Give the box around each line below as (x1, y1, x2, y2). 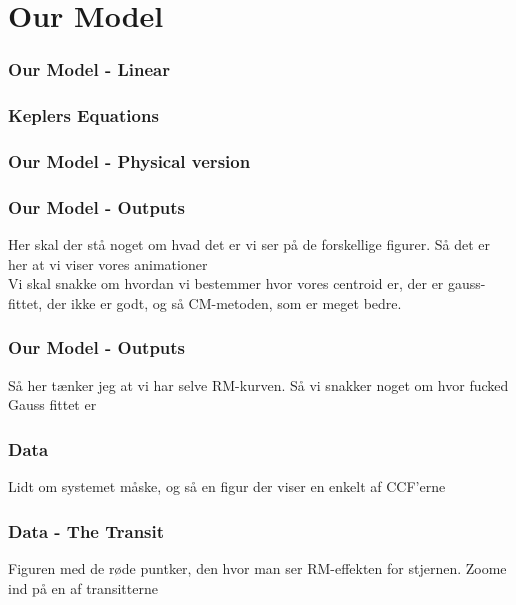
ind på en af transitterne (8, 577, 158, 598)
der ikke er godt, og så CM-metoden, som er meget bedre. (46, 292, 402, 313)
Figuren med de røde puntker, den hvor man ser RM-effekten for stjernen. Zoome (8, 557, 507, 578)
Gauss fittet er (8, 394, 97, 415)
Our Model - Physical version (8, 148, 251, 173)
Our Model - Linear (8, 57, 171, 82)
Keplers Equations (8, 103, 159, 128)
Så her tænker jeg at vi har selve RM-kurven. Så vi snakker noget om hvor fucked (8, 374, 509, 395)
